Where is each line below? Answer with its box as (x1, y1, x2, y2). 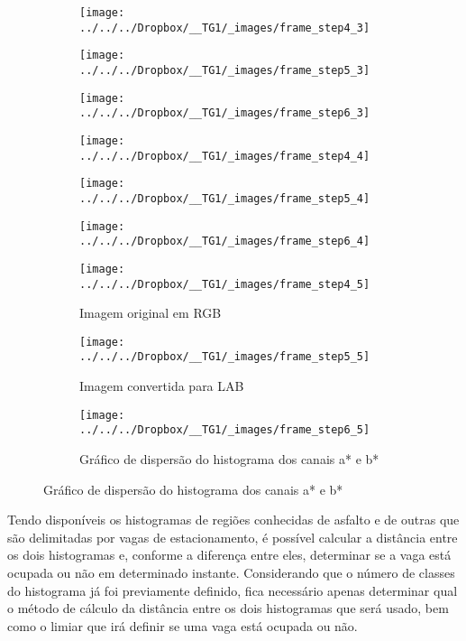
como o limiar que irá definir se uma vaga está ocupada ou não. (7, 616, 358, 635)
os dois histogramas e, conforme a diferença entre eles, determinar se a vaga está (7, 545, 452, 564)
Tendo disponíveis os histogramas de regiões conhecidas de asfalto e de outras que (7, 510, 460, 529)
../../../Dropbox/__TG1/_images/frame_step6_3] (79, 107, 370, 120)
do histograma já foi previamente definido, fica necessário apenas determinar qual (7, 581, 458, 599)
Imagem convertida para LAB (79, 376, 244, 395)
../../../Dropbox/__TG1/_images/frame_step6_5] (79, 423, 370, 437)
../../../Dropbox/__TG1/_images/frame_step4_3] (79, 21, 370, 34)
